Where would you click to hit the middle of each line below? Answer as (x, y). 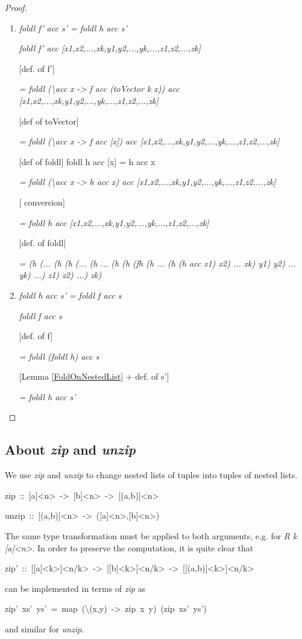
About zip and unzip (71, 449)
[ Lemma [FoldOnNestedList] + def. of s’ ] (94, 376)
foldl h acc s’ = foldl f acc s (70, 295)
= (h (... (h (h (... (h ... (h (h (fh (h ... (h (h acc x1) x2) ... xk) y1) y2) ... (157, 263)
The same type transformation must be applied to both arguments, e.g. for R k (151, 536)
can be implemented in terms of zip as (75, 588)
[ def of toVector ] (49, 121)
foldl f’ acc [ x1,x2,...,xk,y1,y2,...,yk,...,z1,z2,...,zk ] (110, 48)
